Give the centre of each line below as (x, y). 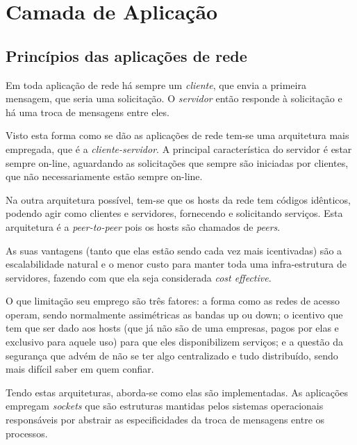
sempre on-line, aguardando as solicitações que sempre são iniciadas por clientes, (177, 162)
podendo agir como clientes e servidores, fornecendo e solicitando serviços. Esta (174, 213)
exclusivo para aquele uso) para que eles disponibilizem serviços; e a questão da (174, 342)
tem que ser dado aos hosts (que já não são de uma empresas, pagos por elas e (172, 328)
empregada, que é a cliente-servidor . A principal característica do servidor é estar (179, 148)
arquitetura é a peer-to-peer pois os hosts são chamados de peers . (143, 226)
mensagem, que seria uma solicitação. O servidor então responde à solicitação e (174, 98)
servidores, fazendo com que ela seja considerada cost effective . (139, 277)
